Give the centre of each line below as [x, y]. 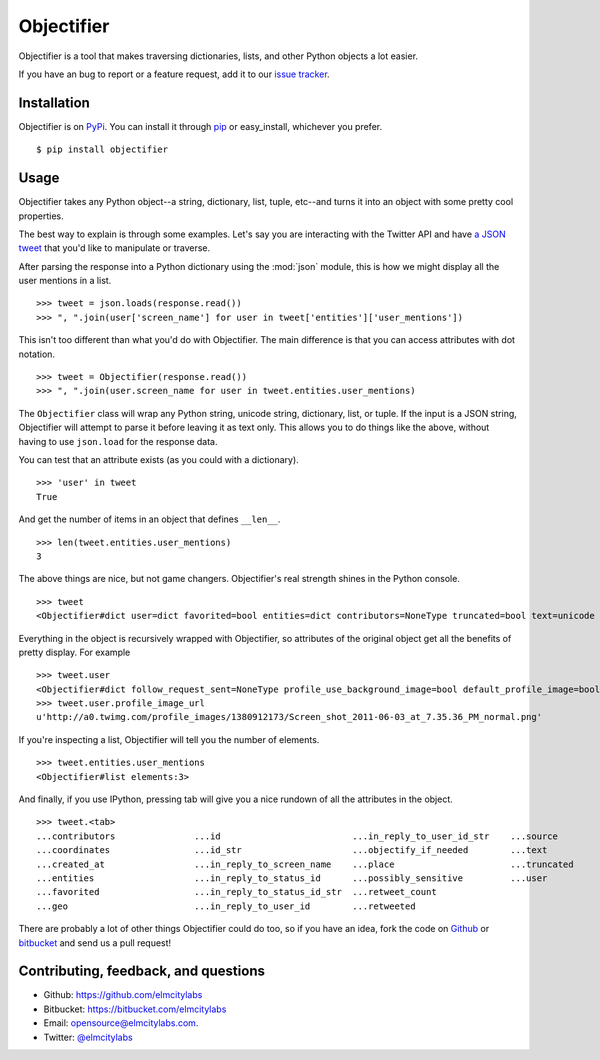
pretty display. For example [74, 652]
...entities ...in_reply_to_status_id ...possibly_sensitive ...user [292, 878]
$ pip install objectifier [102, 149]
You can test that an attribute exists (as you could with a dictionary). [158, 459]
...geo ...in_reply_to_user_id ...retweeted [226, 906]
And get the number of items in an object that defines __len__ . [149, 519]
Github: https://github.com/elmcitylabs [123, 995]
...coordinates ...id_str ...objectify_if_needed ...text [292, 850]
